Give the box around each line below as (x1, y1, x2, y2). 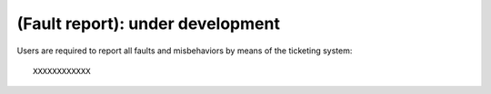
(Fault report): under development (16, 14, 281, 33)
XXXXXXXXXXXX (33, 66, 91, 76)
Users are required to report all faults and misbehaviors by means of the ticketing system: (16, 45, 353, 56)
